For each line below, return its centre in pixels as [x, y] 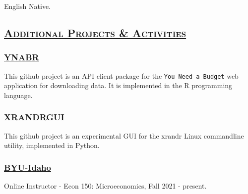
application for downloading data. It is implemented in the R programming [118, 85]
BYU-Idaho [28, 167]
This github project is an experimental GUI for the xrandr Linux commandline [124, 135]
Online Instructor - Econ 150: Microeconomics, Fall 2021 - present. [105, 186]
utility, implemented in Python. [52, 145]
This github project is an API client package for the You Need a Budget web [121, 75]
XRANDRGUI [34, 117]
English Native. [28, 6]
